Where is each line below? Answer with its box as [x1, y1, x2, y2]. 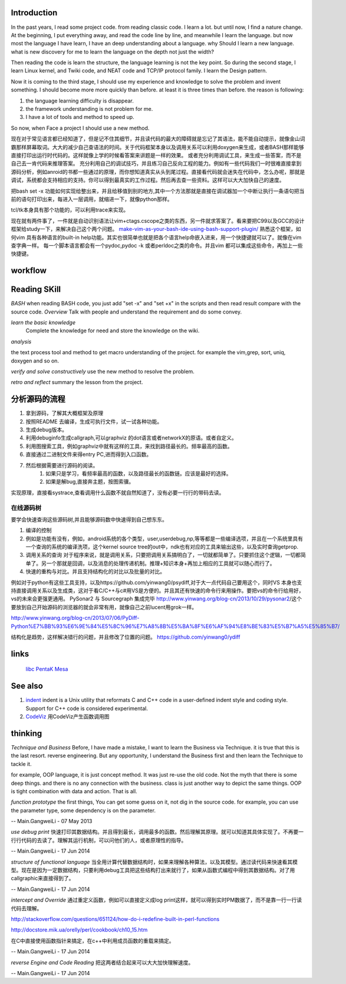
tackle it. [11, 760, 32, 767]
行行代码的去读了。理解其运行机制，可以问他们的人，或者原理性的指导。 [11, 837, 187, 844]
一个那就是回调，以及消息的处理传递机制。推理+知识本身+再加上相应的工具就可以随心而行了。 [46, 560, 275, 567]
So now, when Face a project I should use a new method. [11, 124, 150, 131]
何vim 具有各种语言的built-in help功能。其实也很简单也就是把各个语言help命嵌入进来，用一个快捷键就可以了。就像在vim [11, 233, 302, 241]
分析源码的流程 [11, 394, 65, 404]
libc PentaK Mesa [25, 666, 68, 673]
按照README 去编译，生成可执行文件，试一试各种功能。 [25, 418, 163, 425]
